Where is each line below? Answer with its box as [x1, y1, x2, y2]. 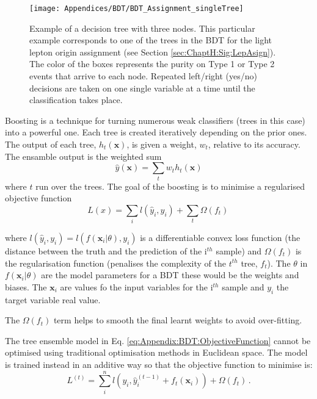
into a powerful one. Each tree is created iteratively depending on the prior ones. [5, 126, 307, 138]
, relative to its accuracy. [208, 138, 301, 150]
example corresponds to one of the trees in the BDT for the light [29, 34, 272, 46]
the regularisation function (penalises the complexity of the [5, 256, 226, 269]
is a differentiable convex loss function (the [140, 231, 301, 244]
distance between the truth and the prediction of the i [5, 245, 207, 257]
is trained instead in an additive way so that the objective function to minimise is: [5, 358, 313, 370]
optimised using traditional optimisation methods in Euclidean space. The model [5, 346, 308, 359]
